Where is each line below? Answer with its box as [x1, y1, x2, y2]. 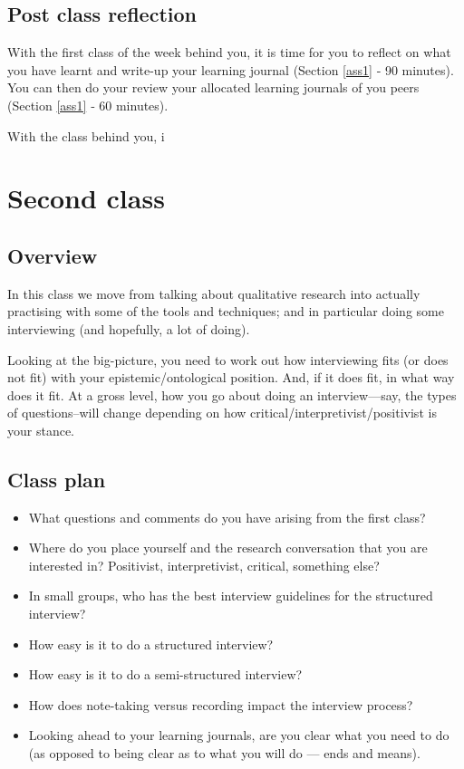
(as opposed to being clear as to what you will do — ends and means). [28, 744, 420, 763]
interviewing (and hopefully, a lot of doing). [7, 319, 250, 338]
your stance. [7, 420, 75, 439]
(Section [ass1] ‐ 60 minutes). [7, 95, 169, 114]
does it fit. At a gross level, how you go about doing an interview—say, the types [7, 385, 457, 404]
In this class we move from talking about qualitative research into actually [7, 284, 420, 303]
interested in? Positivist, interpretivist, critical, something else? [28, 555, 380, 574]
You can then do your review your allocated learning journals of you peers [7, 78, 420, 97]
